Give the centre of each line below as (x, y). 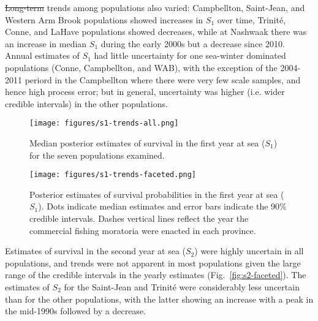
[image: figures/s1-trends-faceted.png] (113, 175)
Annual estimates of (42, 55)
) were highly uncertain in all (249, 251)
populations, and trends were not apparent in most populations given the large (153, 262)
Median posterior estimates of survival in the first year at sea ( (147, 143)
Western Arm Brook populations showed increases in (104, 19)
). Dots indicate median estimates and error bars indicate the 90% (162, 206)
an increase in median (46, 43)
